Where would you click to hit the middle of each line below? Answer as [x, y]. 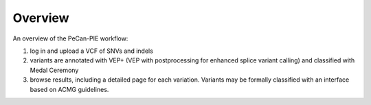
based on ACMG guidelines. [69, 89]
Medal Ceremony [54, 70]
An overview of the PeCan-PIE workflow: [70, 38]
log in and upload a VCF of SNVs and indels [92, 51]
